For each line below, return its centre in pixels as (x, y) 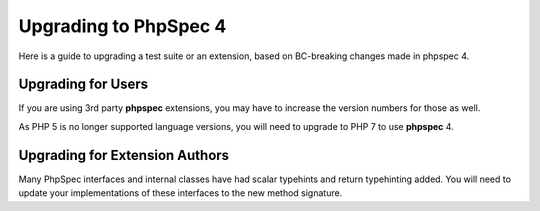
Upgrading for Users (83, 84)
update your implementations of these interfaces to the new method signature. (180, 193)
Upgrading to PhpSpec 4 (122, 26)
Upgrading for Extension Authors (124, 155)
